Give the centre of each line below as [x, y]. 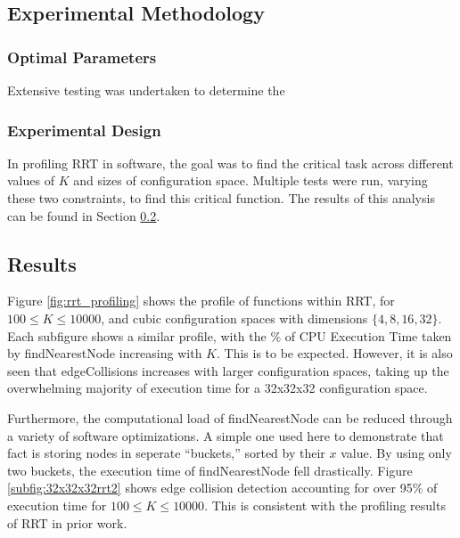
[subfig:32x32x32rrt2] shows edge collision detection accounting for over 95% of [222, 488]
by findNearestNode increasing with [105, 353]
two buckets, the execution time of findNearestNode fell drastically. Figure [210, 470]
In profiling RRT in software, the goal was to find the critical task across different [230, 163]
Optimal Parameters [82, 57]
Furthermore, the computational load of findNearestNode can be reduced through [230, 417]
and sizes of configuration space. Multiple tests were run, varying [251, 180]
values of [31, 180]
